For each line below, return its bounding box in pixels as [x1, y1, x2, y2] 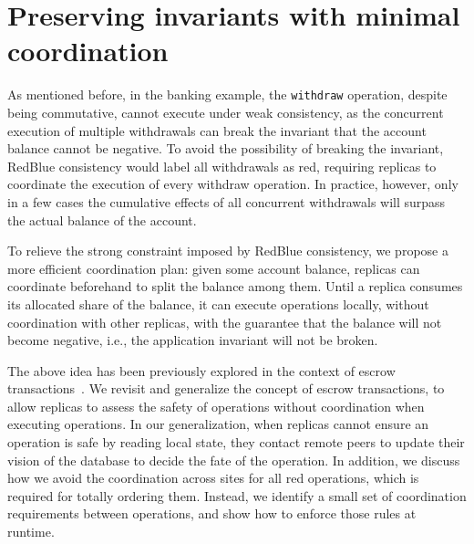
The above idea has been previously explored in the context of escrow [7, 361, 396, 380]
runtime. [7, 522, 55, 541]
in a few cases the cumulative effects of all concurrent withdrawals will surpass [7, 192, 446, 211]
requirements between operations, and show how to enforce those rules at [7, 504, 417, 523]
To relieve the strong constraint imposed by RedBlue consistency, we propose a [7, 241, 448, 260]
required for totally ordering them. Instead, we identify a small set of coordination [7, 486, 467, 505]
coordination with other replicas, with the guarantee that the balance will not [7, 312, 442, 331]
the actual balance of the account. [7, 210, 197, 229]
